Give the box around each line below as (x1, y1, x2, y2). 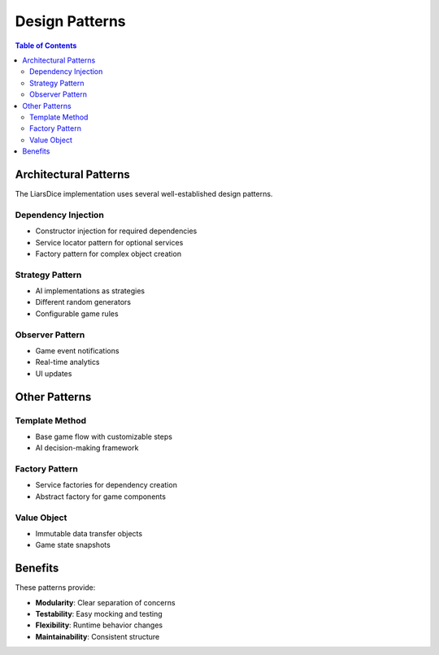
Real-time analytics (35, 358, 101, 367)
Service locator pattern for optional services (35, 237, 184, 247)
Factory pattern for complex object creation (35, 249, 182, 258)
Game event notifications (35, 345, 120, 355)
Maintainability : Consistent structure (35, 631, 160, 641)
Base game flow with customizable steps (35, 432, 172, 441)
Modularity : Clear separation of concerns (35, 597, 176, 607)
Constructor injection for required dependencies (35, 226, 198, 236)
